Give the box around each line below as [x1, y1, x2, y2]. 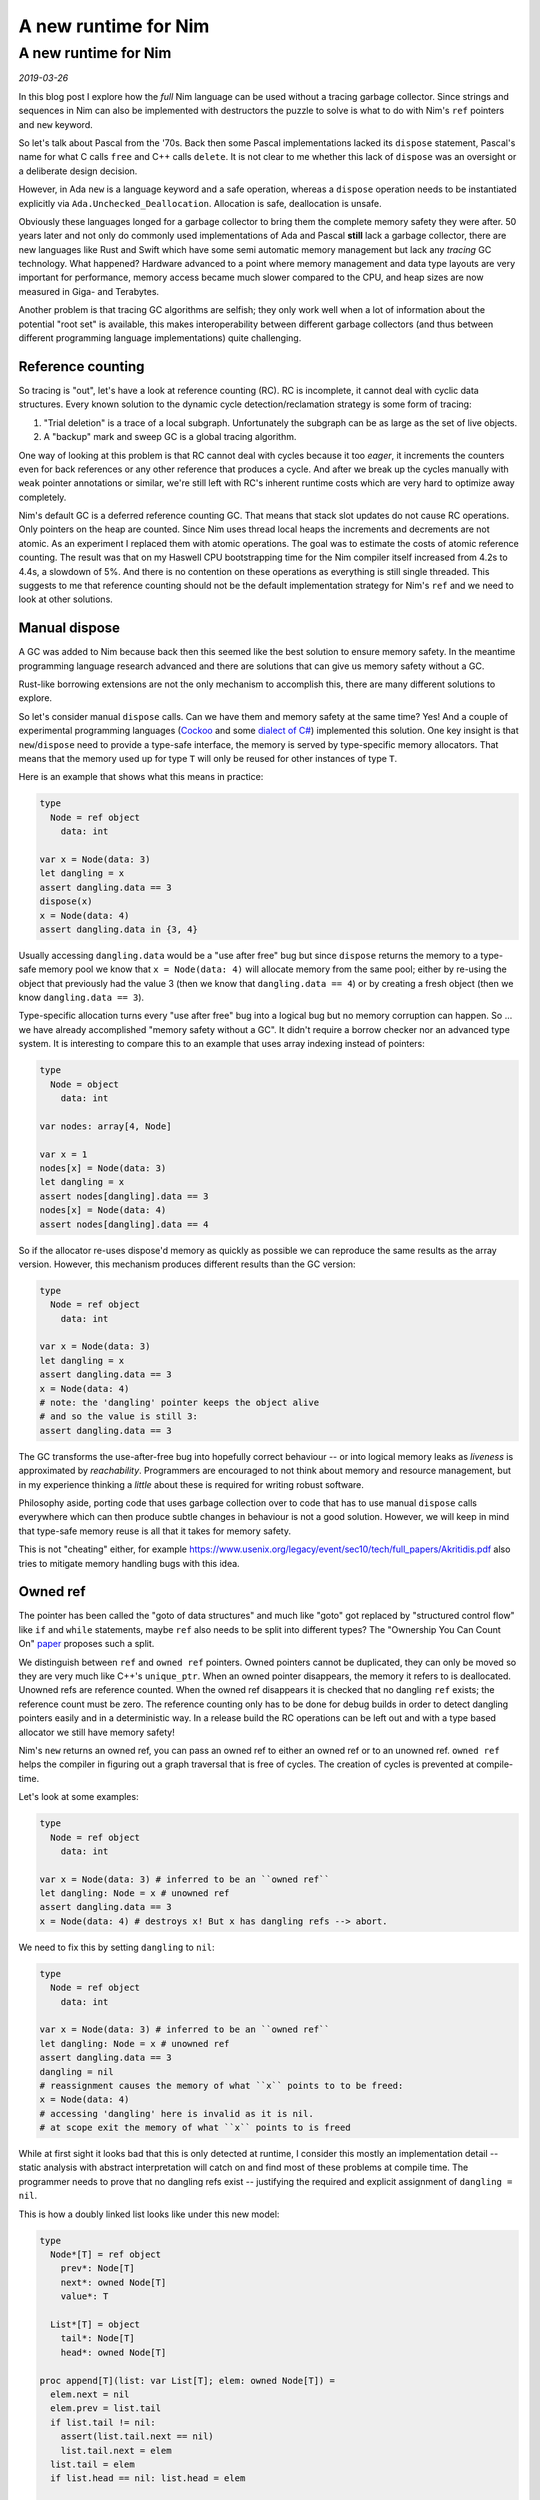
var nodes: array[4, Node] [39, 1120, 172, 1132]
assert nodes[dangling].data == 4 [39, 1218, 209, 1230]
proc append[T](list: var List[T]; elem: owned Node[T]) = [39, 2375, 335, 2386]
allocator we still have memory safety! [18, 1726, 175, 1738]
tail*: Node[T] [60, 2333, 135, 2344]
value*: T [60, 2291, 109, 2302]
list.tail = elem [50, 2458, 135, 2470]
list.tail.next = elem [60, 2445, 172, 2456]
